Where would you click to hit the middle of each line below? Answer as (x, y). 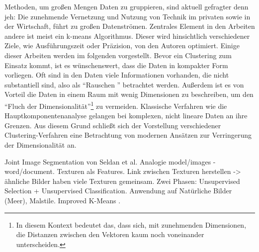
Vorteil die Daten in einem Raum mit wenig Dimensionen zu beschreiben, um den (129, 94)
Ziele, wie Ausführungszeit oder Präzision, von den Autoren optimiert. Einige (122, 45)
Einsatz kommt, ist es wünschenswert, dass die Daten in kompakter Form (116, 65)
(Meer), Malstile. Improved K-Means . (63, 200)
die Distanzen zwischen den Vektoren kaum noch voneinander (110, 234)
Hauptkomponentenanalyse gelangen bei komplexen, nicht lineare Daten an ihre (126, 116)
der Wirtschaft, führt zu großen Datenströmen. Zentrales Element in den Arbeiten (130, 26)
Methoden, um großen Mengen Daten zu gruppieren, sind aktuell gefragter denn (127, 6)
